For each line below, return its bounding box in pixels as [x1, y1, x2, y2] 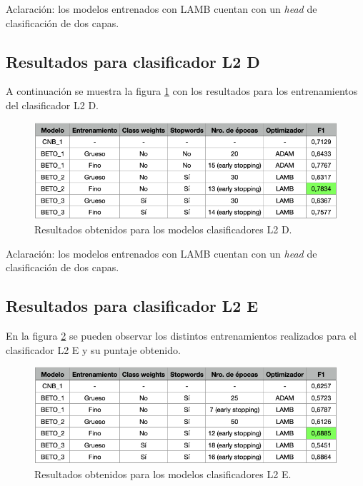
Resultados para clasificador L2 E [6, 295, 259, 317]
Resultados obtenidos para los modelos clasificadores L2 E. [34, 466, 292, 481]
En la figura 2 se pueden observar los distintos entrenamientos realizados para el [6, 328, 357, 343]
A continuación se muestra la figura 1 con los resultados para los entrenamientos [6, 83, 358, 98]
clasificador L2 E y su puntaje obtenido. [6, 342, 181, 357]
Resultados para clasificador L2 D [6, 50, 260, 72]
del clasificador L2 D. [6, 97, 99, 112]
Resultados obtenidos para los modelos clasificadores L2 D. [34, 222, 292, 237]
